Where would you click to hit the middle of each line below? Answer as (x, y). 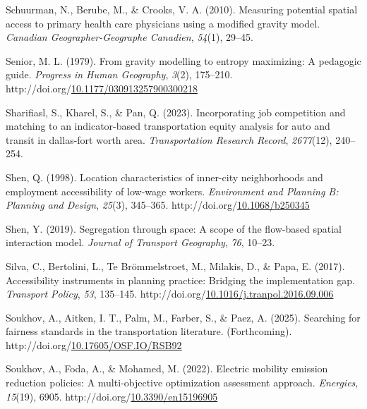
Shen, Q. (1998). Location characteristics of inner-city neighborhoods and (164, 177)
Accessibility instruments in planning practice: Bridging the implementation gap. (180, 280)
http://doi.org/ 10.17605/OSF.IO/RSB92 (94, 344)
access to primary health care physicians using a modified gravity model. (163, 23)
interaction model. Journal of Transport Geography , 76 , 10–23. (140, 242)
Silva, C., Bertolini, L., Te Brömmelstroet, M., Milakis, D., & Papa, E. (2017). (175, 265)
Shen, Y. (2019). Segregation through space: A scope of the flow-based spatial (174, 228)
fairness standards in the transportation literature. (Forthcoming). (149, 331)
